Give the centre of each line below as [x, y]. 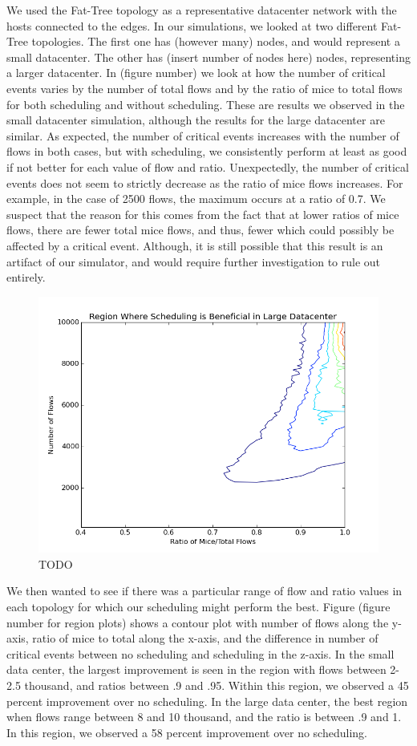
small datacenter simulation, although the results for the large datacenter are [196, 120]
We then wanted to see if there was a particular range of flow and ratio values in [204, 591]
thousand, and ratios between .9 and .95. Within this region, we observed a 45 [217, 685]
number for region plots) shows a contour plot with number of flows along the [198, 622]
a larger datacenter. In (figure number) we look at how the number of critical [196, 73]
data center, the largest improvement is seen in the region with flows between [196, 669]
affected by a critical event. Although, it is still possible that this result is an [195, 245]
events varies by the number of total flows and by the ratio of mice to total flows [204, 88]
